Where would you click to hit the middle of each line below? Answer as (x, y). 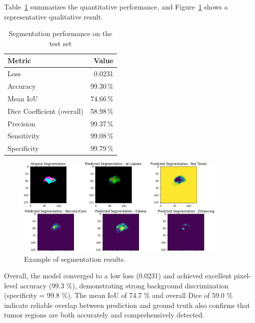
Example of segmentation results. (75, 259)
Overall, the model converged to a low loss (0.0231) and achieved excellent (118, 276)
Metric (19, 60)
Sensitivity (24, 136)
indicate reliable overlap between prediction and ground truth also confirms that (127, 305)
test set (60, 43)
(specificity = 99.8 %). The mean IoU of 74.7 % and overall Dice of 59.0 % (118, 295)
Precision (21, 123)
